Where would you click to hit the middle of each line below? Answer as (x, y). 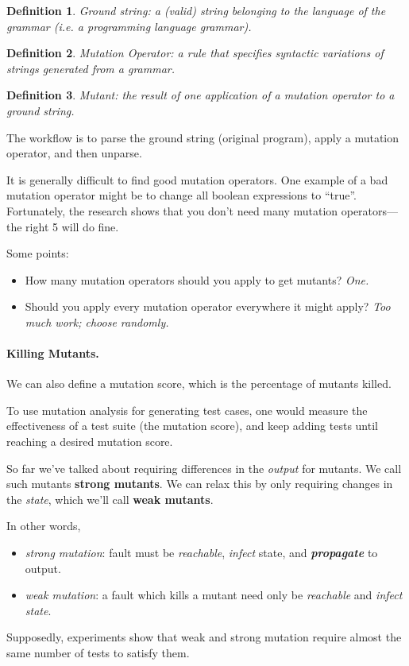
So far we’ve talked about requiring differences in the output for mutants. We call (204, 468)
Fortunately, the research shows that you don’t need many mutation (172, 210)
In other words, (44, 526)
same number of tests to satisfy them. (98, 653)
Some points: (38, 253)
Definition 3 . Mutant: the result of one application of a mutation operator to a (201, 95)
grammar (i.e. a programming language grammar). (129, 26)
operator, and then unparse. (74, 153)
